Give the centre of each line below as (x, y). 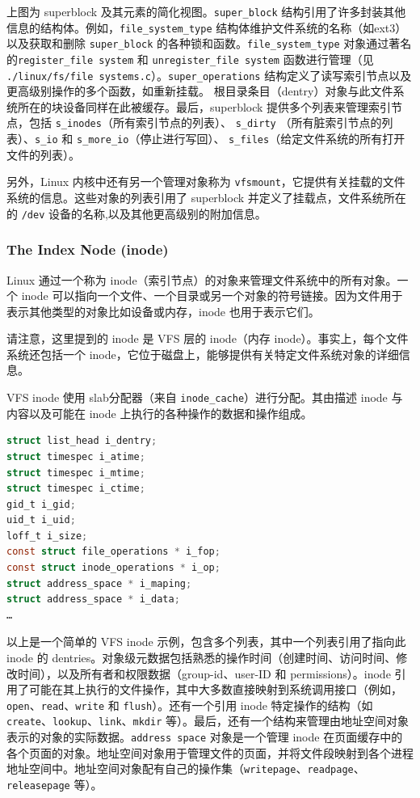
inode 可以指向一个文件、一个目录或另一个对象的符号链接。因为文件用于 (212, 296)
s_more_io (103, 140)
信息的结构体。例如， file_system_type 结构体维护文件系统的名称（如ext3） (207, 27)
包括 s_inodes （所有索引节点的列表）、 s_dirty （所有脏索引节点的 (205, 122)
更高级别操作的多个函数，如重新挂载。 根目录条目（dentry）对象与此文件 (200, 91)
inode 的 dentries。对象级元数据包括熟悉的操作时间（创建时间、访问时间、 (202, 658)
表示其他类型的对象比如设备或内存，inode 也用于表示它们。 (163, 311)
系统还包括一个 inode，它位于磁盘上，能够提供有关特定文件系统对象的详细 (203, 354)
